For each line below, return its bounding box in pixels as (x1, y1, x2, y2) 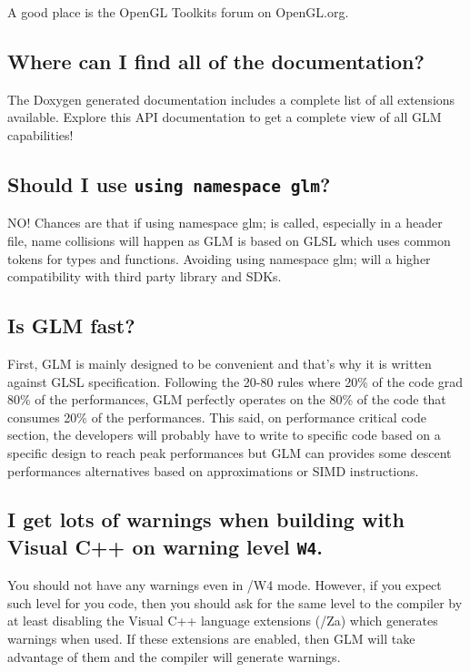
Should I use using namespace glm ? (7, 169, 331, 198)
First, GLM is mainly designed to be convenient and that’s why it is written (7, 353, 432, 372)
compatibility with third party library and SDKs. (7, 267, 282, 286)
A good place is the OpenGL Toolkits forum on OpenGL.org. (7, 3, 349, 21)
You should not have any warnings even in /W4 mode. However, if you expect (7, 575, 442, 595)
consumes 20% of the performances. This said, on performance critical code (7, 407, 426, 426)
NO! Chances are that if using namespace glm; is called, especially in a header (7, 213, 443, 232)
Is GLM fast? (7, 311, 135, 340)
